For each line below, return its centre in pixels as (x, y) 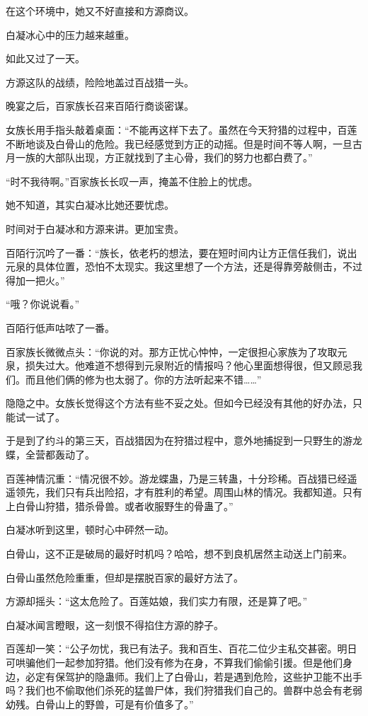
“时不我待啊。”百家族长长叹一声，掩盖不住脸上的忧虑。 (132, 181)
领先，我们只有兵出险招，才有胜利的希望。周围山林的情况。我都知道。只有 (189, 492)
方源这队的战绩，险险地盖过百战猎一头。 (100, 82)
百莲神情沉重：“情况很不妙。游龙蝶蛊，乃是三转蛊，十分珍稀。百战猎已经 (177, 478)
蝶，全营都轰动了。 (50, 455)
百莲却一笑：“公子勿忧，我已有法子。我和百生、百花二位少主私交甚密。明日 (182, 648)
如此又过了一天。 (45, 58)
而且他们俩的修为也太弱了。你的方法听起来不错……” (143, 379)
